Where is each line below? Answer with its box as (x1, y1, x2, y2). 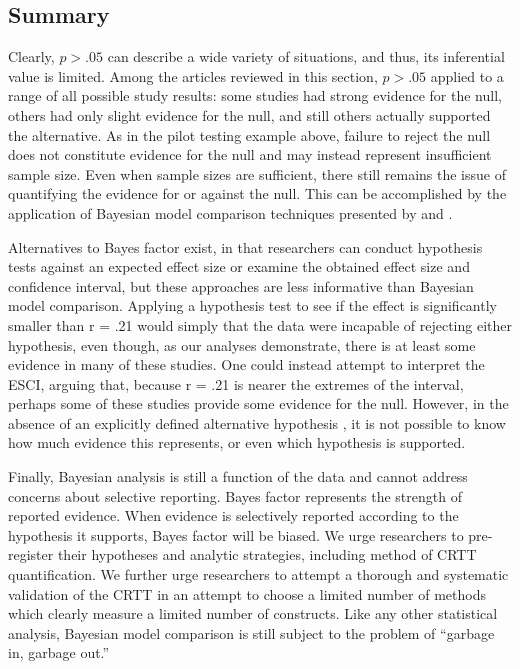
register (8, 544, 54, 565)
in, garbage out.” (8, 642, 110, 663)
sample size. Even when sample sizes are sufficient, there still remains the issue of (8, 163, 506, 184)
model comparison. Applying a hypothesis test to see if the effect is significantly (8, 295, 497, 316)
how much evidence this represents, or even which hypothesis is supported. (8, 432, 466, 453)
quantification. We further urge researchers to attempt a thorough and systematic (8, 564, 509, 585)
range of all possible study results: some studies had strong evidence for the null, (8, 85, 502, 106)
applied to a (430, 65, 504, 86)
